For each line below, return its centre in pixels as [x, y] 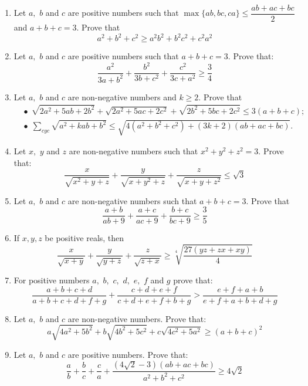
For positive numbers [52, 280]
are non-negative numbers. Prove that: [137, 318]
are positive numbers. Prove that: [128, 354]
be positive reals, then [84, 238]
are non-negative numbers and [122, 97]
